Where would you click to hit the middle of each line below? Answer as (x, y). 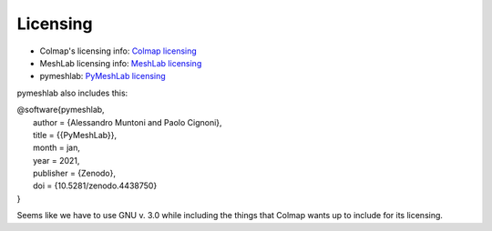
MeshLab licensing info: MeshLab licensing (121, 63)
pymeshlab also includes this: (72, 93)
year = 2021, (56, 160)
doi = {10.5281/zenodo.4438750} (95, 186)
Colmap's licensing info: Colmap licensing (118, 51)
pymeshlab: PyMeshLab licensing (102, 76)
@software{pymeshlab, (61, 110)
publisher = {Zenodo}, (75, 174)
